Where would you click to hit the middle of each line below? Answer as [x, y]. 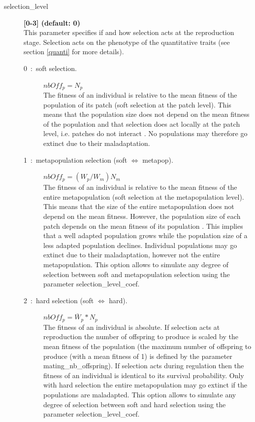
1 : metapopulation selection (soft [76, 159]
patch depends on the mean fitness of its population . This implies [143, 226]
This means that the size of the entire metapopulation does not [139, 206]
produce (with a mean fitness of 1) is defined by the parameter [138, 356]
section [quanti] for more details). [74, 52]
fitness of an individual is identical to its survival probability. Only [144, 375]
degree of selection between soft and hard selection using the [135, 404]
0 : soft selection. [50, 68]
